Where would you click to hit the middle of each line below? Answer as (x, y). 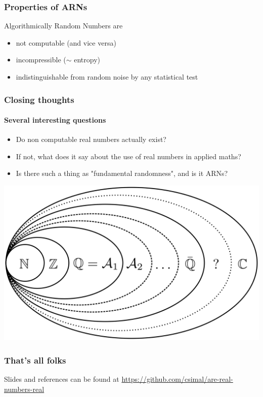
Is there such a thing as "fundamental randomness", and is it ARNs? (122, 173)
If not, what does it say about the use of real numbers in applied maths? (128, 156)
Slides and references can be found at (62, 378)
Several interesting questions (55, 120)
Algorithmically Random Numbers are (63, 26)
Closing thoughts (39, 99)
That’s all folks (35, 360)
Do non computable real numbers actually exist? (91, 139)
